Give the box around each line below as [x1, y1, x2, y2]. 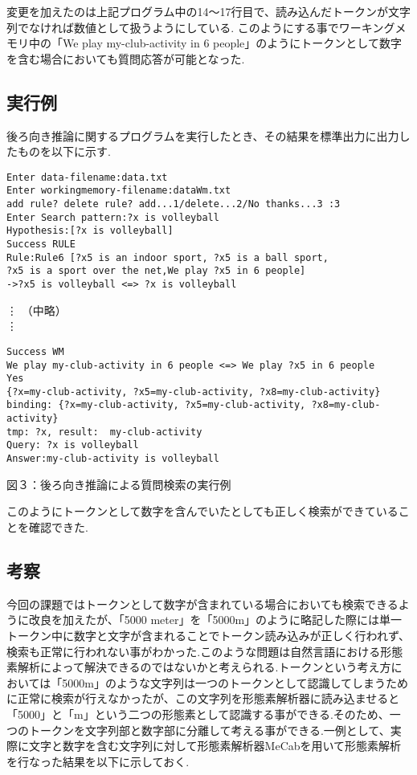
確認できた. [28, 518, 88, 535]
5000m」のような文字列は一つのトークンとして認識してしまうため [62, 674, 409, 691]
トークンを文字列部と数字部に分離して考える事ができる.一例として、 [28, 721, 390, 738]
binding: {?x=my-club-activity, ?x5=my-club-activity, [6, 399, 306, 411]
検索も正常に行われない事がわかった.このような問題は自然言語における [6, 642, 381, 659]
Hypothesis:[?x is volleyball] [6, 225, 174, 237]
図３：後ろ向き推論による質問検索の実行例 [6, 475, 231, 492]
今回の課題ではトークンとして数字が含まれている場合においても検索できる [6, 595, 399, 612]
